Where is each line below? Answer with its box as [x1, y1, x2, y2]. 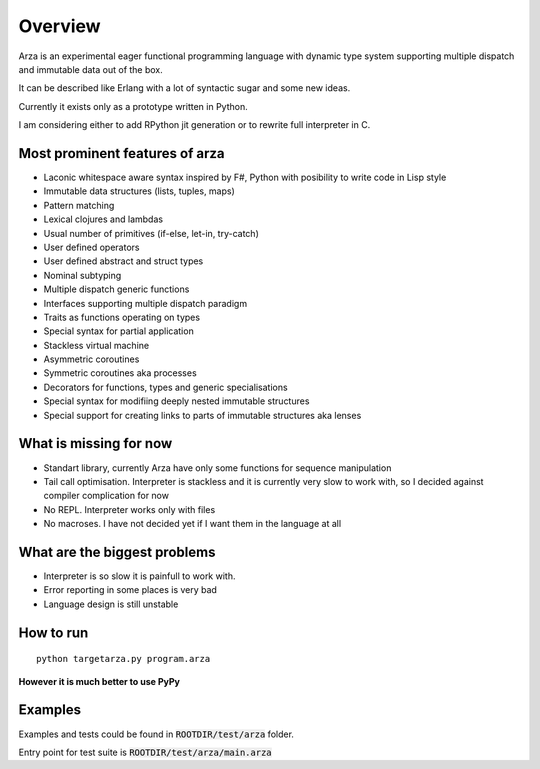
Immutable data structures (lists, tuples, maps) [43, 185, 235, 197]
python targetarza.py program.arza [36, 653, 211, 665]
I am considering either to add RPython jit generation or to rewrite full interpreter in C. [18, 119, 371, 131]
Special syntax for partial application [43, 325, 194, 337]
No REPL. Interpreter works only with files [43, 503, 216, 515]
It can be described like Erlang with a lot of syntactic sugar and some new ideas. [18, 82, 351, 94]
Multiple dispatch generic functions [43, 283, 190, 295]
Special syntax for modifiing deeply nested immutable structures [43, 395, 310, 407]
